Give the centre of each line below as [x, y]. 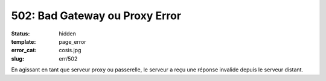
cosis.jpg [70, 50]
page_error [73, 41]
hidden [68, 34]
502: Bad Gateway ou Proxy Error [96, 16]
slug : [18, 58]
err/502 [68, 58]
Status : [21, 34]
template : [24, 41]
